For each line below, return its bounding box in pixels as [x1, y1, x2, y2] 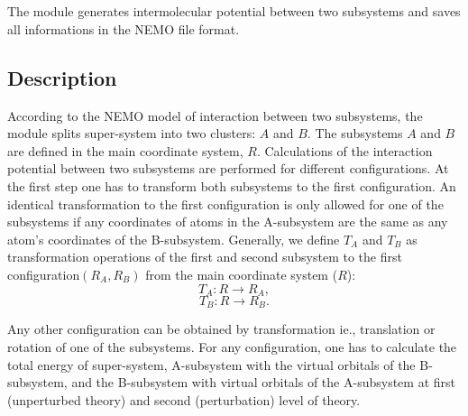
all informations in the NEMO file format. [7, 19, 240, 38]
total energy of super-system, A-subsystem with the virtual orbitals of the [7, 355, 416, 374]
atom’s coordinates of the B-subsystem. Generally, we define [7, 229, 340, 248]
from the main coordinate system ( [145, 264, 338, 283]
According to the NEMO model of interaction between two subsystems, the [7, 106, 423, 125]
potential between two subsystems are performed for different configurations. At [7, 159, 449, 178]
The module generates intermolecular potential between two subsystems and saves [7, 2, 461, 21]
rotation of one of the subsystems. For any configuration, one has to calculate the [7, 337, 457, 356]
